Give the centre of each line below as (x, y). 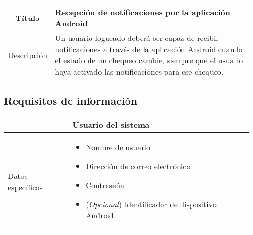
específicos (25, 187)
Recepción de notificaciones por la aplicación (143, 12)
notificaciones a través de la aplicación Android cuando (149, 49)
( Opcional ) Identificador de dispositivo (151, 204)
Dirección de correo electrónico (138, 166)
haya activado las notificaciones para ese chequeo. (139, 71)
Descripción (28, 55)
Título (27, 18)
